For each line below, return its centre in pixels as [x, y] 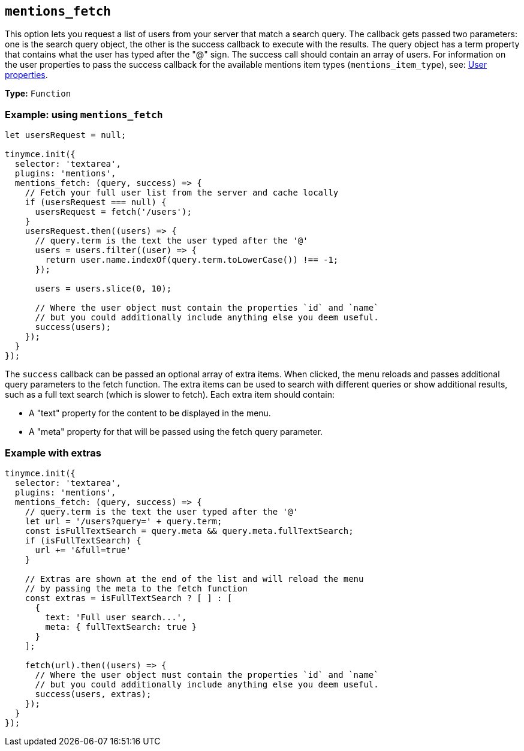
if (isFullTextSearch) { [83, 540]
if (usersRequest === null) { [96, 202]
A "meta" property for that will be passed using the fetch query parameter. [176, 432]
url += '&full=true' [83, 550]
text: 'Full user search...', [116, 617]
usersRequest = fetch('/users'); [113, 212]
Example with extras [53, 453]
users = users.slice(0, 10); [103, 289]
